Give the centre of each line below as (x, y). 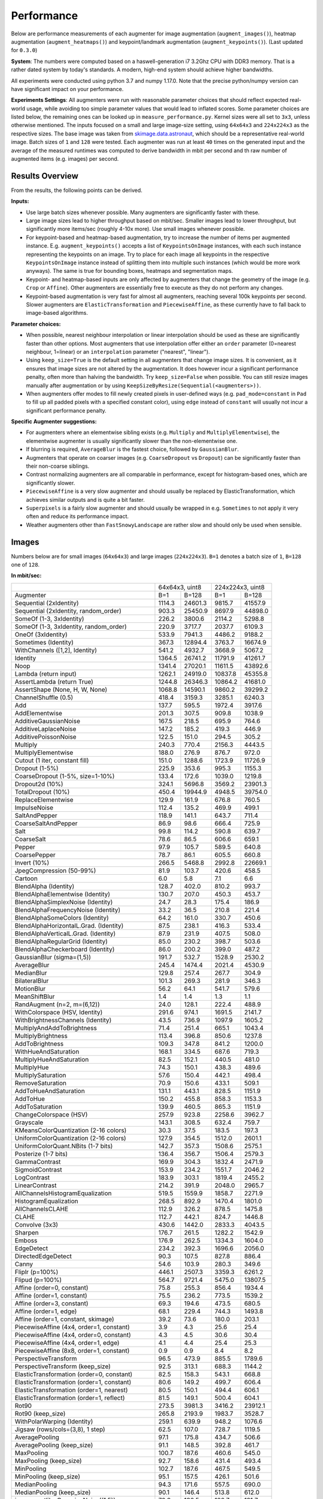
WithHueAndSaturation (47, 1051)
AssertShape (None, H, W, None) (61, 690)
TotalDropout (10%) (42, 791)
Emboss (26, 1240)
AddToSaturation (39, 1106)
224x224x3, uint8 (240, 587)
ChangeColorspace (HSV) (51, 1114)
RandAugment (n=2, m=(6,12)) (57, 1004)
